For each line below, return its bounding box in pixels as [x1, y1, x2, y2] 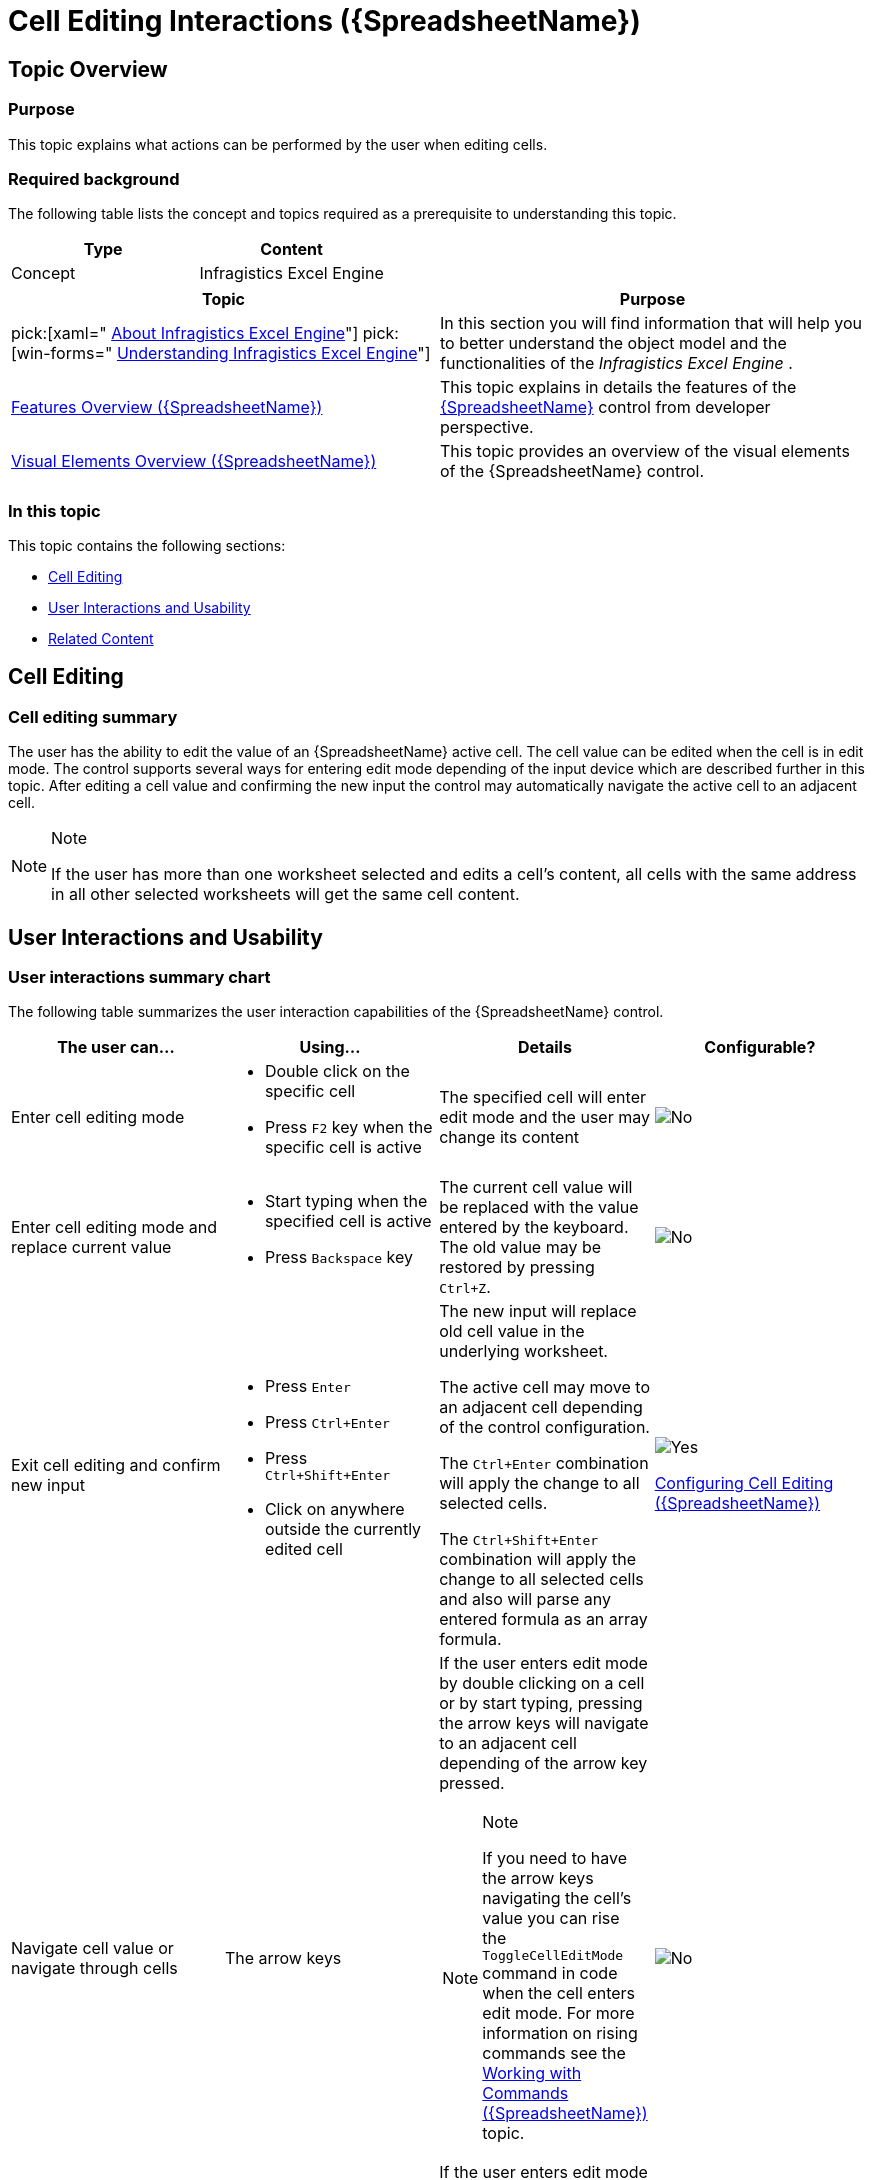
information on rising [482, 2023, 638, 2044]
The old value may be [439, 1237, 602, 1258]
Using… [299, 1037, 361, 1058]
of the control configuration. [439, 1417, 650, 1438]
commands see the [482, 2043, 626, 2064]
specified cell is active [264, 1211, 432, 1232]
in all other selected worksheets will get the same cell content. [51, 884, 520, 905]
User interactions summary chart [8, 967, 271, 988]
